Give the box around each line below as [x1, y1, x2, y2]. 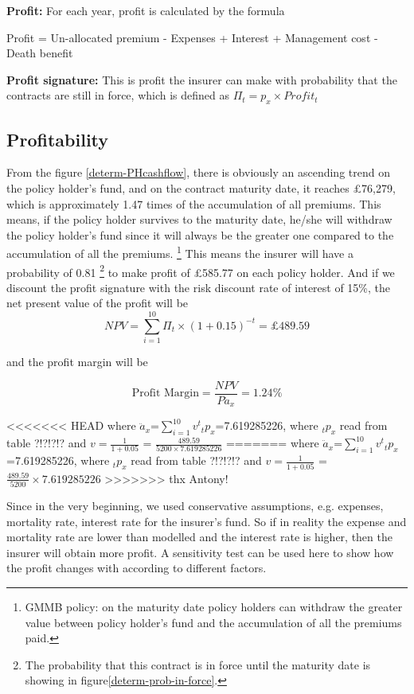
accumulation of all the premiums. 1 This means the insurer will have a [6, 243, 353, 261]
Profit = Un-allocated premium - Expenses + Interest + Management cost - [6, 29, 378, 45]
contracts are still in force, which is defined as [6, 87, 230, 103]
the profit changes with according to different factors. [6, 559, 267, 576]
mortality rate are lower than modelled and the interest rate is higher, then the [6, 528, 393, 545]
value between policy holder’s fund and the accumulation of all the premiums [25, 614, 402, 630]
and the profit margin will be [6, 353, 148, 370]
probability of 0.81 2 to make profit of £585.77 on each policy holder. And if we [6, 261, 395, 280]
